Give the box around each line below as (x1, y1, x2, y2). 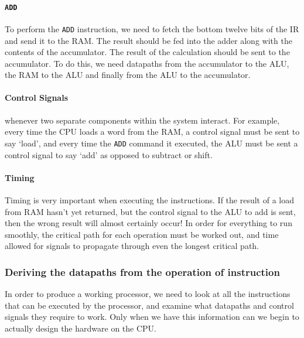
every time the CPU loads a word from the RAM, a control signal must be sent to (5, 125, 300, 138)
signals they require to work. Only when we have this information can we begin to (5, 310, 299, 323)
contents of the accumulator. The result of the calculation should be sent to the (5, 46, 290, 58)
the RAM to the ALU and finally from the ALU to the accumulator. (5, 69, 251, 81)
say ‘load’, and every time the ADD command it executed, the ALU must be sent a (5, 136, 298, 149)
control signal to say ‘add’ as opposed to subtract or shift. (5, 148, 213, 161)
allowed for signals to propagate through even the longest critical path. (5, 240, 259, 252)
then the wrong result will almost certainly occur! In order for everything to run (5, 217, 292, 229)
